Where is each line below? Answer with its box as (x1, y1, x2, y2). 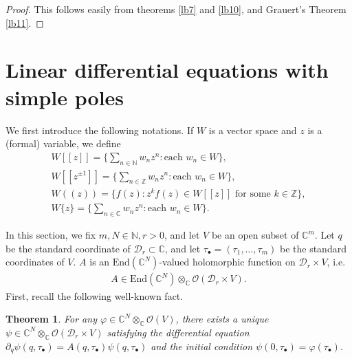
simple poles (5, 83, 124, 111)
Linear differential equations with (5, 56, 329, 84)
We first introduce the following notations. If (5, 122, 194, 137)
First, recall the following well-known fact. (5, 288, 184, 303)
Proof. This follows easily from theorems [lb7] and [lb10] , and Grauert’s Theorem (5, 2, 346, 16)
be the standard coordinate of (5, 241, 131, 255)
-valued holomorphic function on (159, 254, 296, 269)
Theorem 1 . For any (5, 312, 97, 326)
